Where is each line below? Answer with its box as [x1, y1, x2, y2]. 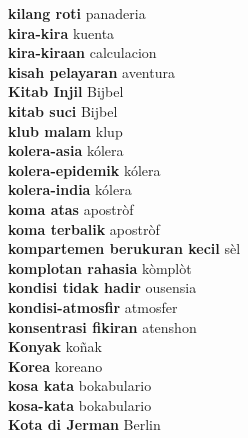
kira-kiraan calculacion [8, 42, 157, 63]
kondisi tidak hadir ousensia [8, 277, 197, 298]
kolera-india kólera [8, 179, 132, 200]
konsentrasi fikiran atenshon [8, 316, 197, 337]
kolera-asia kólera [8, 140, 124, 161]
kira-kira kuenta [8, 22, 115, 43]
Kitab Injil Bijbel [8, 81, 124, 102]
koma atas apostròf [8, 198, 134, 219]
